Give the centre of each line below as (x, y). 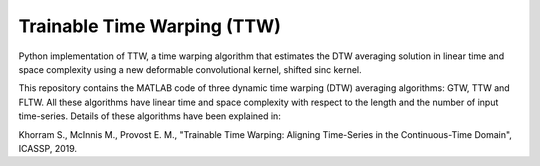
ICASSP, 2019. (48, 148)
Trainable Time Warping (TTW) (150, 26)
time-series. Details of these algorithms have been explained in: (150, 116)
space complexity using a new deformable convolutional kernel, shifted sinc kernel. (190, 69)
